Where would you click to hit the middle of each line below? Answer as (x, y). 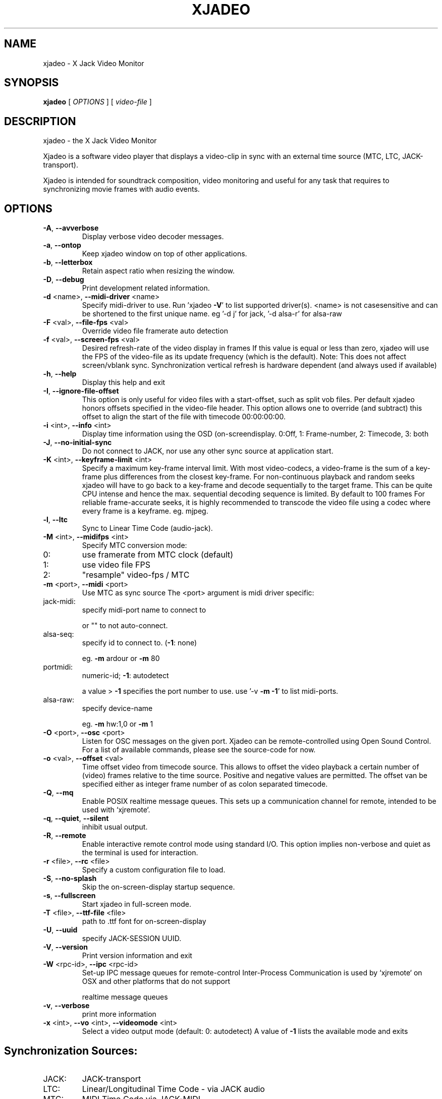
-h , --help (60, 374)
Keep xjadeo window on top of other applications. (164, 254)
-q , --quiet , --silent (76, 818)
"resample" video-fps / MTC (136, 575)
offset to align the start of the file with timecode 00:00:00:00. (184, 417)
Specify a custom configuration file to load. (154, 870)
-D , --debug (64, 280)
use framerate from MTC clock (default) (158, 555)
